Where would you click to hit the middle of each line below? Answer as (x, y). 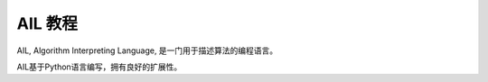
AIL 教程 (47, 23)
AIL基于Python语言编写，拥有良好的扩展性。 (99, 67)
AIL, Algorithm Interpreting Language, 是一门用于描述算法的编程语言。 (147, 50)
